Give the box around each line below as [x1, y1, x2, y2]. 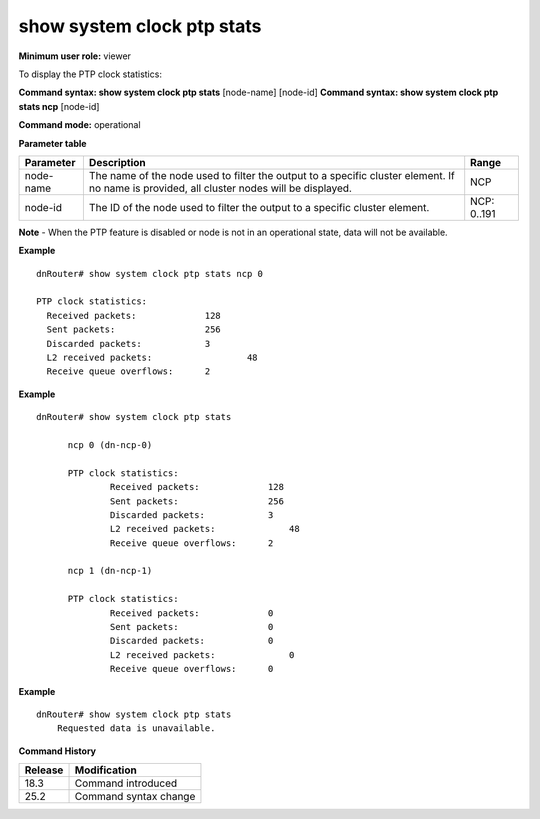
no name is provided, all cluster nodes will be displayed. [88, 181, 352, 195]
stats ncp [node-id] [18, 100, 100, 112]
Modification [74, 763, 137, 777]
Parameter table [18, 137, 87, 149]
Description [88, 155, 147, 169]
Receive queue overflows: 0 [110, 663, 274, 675]
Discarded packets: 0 [110, 635, 274, 647]
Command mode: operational [18, 119, 141, 131]
